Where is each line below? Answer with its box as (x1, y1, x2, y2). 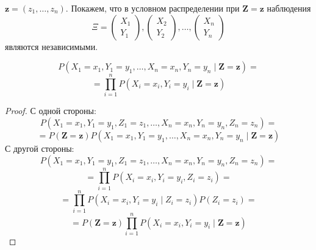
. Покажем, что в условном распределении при (65, 2, 240, 14)
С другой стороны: (5, 141, 74, 154)
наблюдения (267, 2, 311, 14)
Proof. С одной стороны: (5, 104, 96, 117)
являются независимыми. (5, 40, 98, 52)
